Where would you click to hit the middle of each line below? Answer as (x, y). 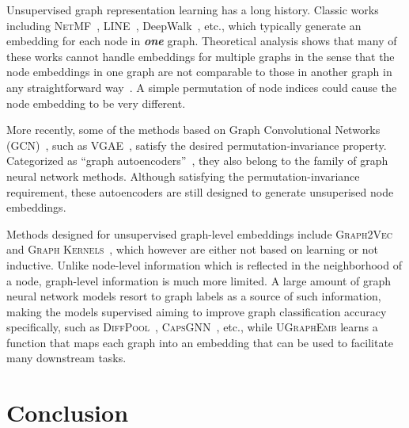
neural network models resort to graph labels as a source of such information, (194, 296)
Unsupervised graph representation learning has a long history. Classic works (193, 10)
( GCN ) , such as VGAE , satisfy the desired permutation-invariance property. (197, 145)
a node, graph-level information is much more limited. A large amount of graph (199, 280)
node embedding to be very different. (96, 103)
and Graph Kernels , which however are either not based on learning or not (193, 249)
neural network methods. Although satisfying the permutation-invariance (183, 176)
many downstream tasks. (66, 358)
